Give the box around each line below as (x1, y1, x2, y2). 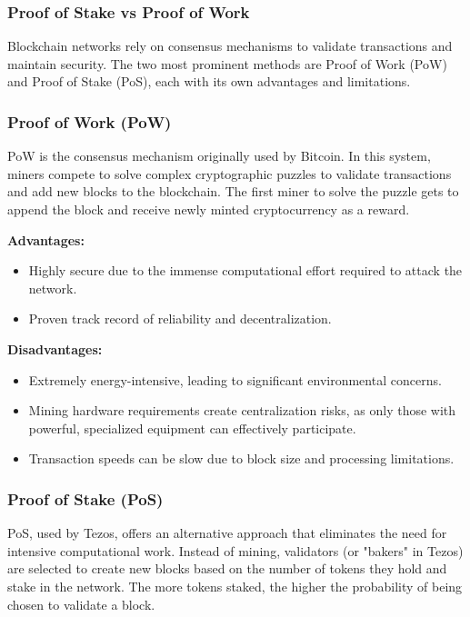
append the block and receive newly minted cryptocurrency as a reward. (7, 200, 410, 218)
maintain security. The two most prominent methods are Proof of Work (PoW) (7, 54, 447, 73)
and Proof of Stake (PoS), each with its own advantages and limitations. (7, 72, 411, 91)
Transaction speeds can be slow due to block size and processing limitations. (28, 449, 455, 468)
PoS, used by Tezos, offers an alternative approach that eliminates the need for (7, 523, 447, 542)
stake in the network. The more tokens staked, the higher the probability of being (7, 576, 463, 595)
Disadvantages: (7, 339, 103, 358)
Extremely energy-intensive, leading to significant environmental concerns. (28, 370, 442, 389)
